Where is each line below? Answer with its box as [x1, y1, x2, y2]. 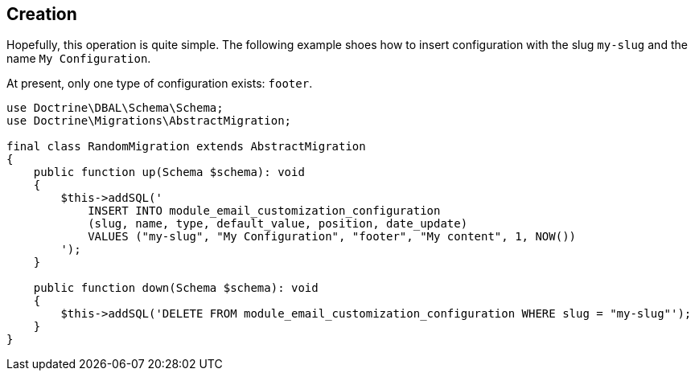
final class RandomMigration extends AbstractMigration [6, 140, 366, 154]
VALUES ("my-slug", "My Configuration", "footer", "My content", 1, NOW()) [88, 230, 577, 244]
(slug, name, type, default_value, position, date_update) [88, 217, 468, 231]
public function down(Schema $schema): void [33, 281, 319, 295]
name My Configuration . [6, 51, 151, 66]
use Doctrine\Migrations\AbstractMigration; [6, 114, 292, 128]
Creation [6, 4, 77, 24]
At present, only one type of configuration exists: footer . [6, 76, 313, 91]
